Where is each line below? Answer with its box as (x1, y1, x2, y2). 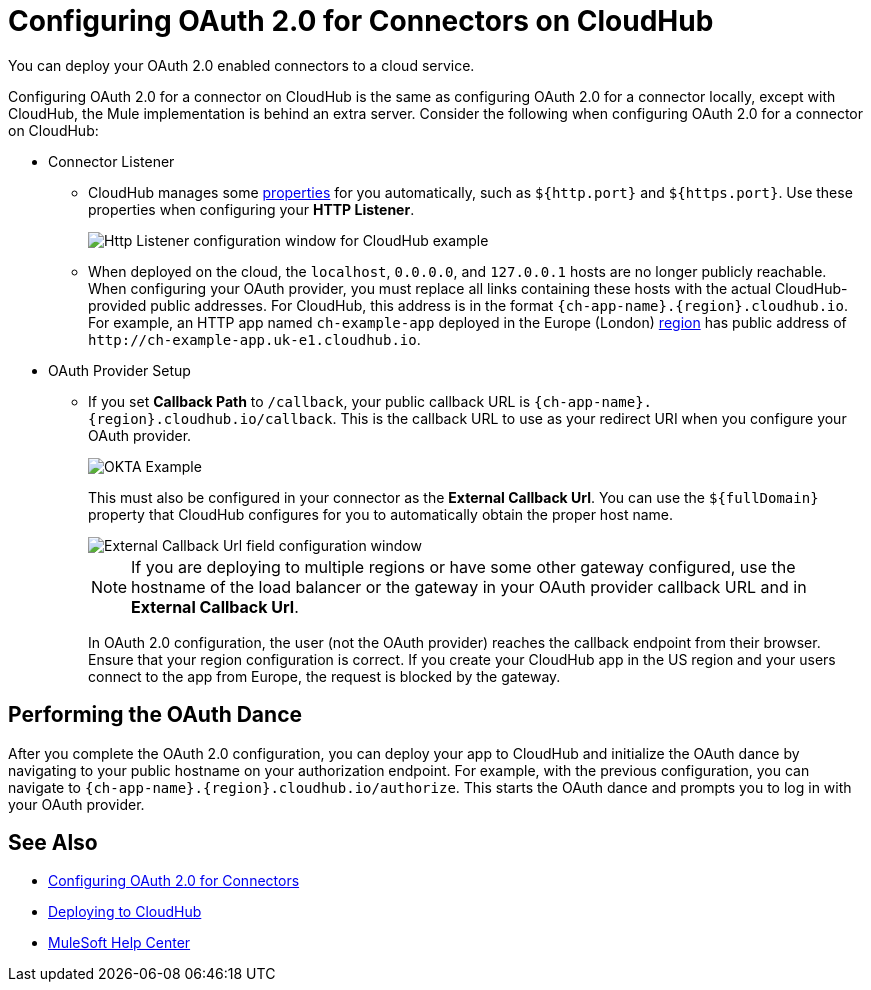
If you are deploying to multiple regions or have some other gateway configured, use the (131, 556, 796, 577)
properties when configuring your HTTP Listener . (88, 200, 415, 218)
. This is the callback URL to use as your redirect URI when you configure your (332, 409, 847, 427)
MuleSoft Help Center (48, 934, 191, 952)
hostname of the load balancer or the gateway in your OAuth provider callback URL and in (131, 576, 807, 597)
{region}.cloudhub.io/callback (88, 410, 333, 427)
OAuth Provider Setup (48, 361, 191, 379)
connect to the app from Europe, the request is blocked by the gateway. (88, 667, 561, 685)
